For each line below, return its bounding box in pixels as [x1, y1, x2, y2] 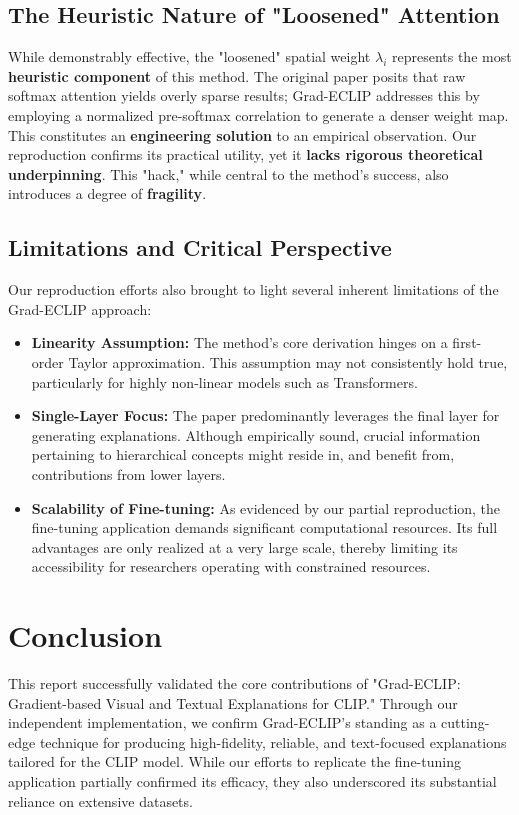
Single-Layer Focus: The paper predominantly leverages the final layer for [31, 405, 500, 426]
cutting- [441, 712, 490, 733]
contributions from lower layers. [31, 463, 226, 484]
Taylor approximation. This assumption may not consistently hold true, [68, 351, 508, 372]
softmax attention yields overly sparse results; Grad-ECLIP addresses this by [8, 85, 480, 106]
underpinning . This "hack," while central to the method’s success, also [8, 163, 449, 184]
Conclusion [8, 615, 163, 656]
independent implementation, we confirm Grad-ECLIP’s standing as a [8, 712, 437, 733]
